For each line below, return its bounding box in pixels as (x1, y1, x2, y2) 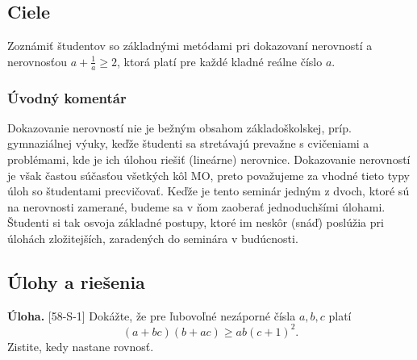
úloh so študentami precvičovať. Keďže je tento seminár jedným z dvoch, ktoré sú (7, 182, 410, 199)
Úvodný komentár (7, 87, 127, 107)
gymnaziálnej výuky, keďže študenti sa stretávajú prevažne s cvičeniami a (7, 135, 369, 152)
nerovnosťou (7, 52, 68, 69)
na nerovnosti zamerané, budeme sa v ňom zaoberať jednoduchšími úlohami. (7, 198, 386, 215)
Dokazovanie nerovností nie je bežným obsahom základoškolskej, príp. (7, 119, 352, 136)
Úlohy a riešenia (7, 269, 145, 294)
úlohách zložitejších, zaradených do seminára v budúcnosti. (7, 230, 298, 246)
